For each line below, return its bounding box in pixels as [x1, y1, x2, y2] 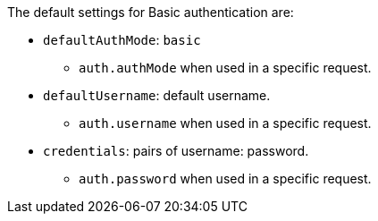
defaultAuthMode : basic [43, 32, 201, 47]
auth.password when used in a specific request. [79, 171, 372, 186]
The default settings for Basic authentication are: [7, 4, 294, 20]
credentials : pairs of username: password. [43, 143, 309, 158]
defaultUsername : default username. [43, 88, 271, 103]
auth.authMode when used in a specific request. [79, 60, 372, 75]
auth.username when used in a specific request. [79, 115, 372, 131]
